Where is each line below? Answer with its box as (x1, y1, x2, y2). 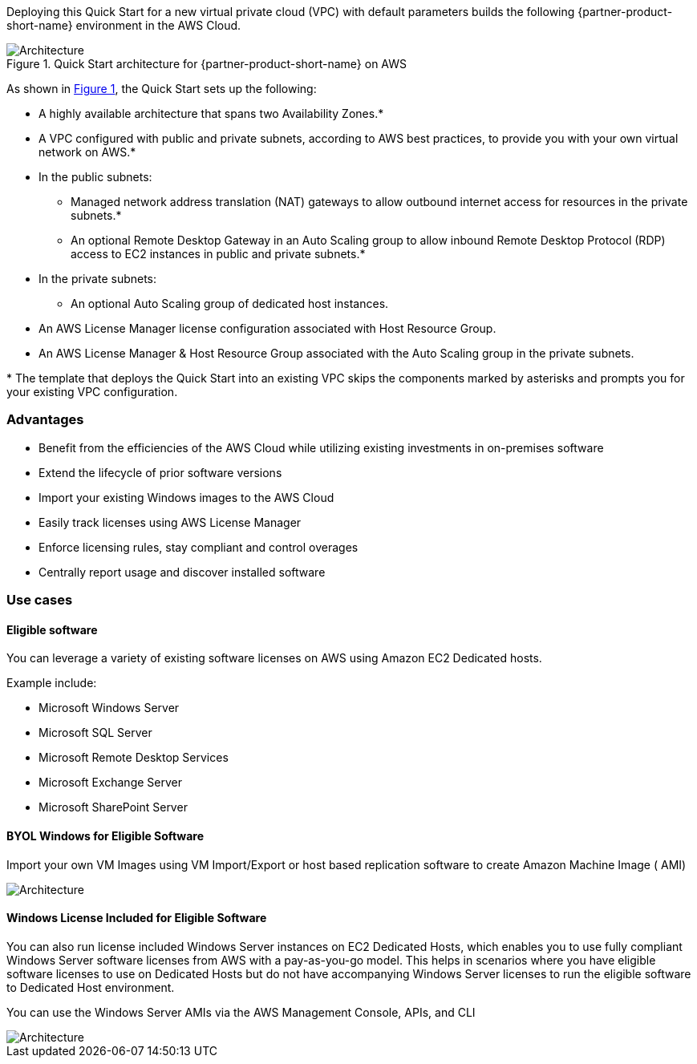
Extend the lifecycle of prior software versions (38, 465, 282, 479)
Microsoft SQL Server (38, 726, 152, 740)
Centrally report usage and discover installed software (38, 564, 326, 579)
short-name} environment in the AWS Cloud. (6, 18, 241, 32)
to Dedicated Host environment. (6, 980, 175, 994)
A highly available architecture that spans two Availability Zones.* (38, 107, 384, 120)
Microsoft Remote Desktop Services (38, 750, 229, 765)
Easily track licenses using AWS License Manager (38, 515, 302, 529)
